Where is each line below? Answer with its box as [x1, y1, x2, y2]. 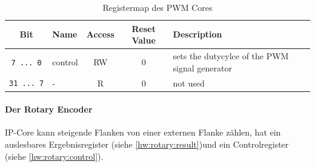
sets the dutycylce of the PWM [173, 50, 289, 62]
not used [173, 76, 205, 89]
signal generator [173, 61, 232, 74]
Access [86, 28, 114, 41]
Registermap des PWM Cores [102, 1, 213, 13]
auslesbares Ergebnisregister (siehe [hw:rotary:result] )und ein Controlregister [5, 138, 289, 151]
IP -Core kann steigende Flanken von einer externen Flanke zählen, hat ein [5, 126, 281, 139]
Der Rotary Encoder [5, 103, 93, 116]
